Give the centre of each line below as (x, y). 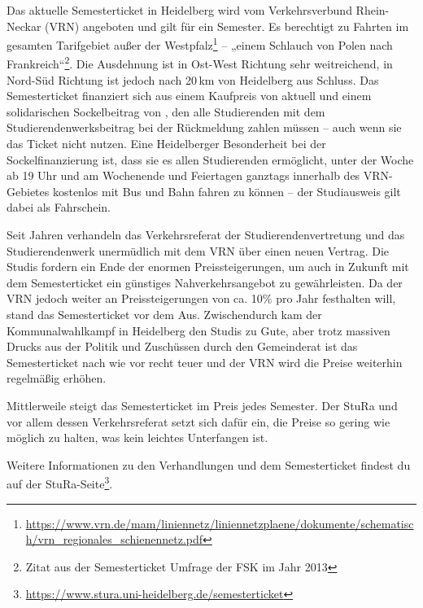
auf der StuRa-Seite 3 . (60, 482)
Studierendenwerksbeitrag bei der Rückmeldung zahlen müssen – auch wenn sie (204, 127)
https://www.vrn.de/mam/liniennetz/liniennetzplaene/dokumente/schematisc (220, 523)
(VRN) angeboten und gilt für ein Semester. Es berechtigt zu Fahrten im (227, 26)
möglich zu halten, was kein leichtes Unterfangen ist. (137, 437)
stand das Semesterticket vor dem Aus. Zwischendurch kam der (164, 314)
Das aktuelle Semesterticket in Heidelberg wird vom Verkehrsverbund (179, 10)
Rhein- (373, 10)
